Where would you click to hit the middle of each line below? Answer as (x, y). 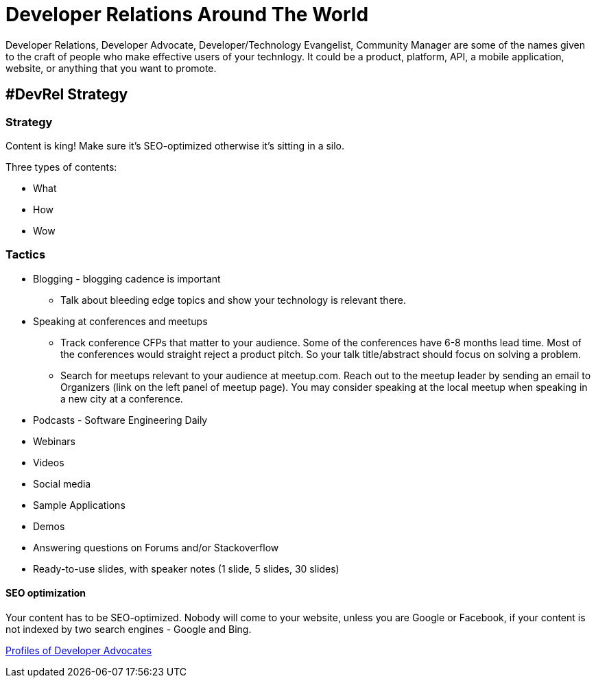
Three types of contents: (61, 167)
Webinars (55, 441)
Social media (62, 483)
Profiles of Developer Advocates (79, 650)
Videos (49, 462)
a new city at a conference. (122, 398)
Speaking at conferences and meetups (120, 321)
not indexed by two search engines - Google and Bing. (129, 629)
